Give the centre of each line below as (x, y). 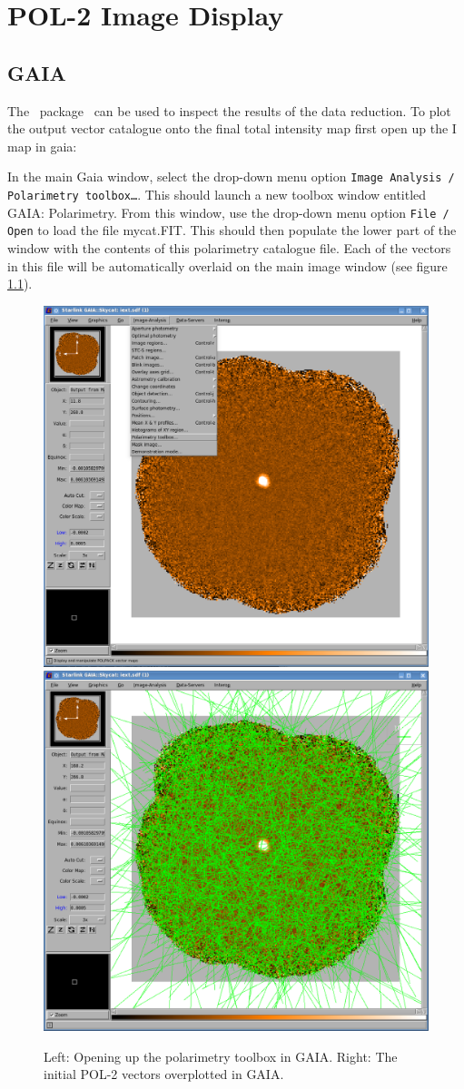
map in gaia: (42, 146)
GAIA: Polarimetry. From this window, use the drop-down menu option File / (228, 212)
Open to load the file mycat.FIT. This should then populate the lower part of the (232, 230)
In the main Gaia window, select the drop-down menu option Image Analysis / (231, 177)
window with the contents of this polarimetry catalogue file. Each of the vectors (229, 247)
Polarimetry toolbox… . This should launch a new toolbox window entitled (217, 195)
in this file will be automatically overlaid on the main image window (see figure (227, 265)
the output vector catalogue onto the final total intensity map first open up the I (232, 128)
